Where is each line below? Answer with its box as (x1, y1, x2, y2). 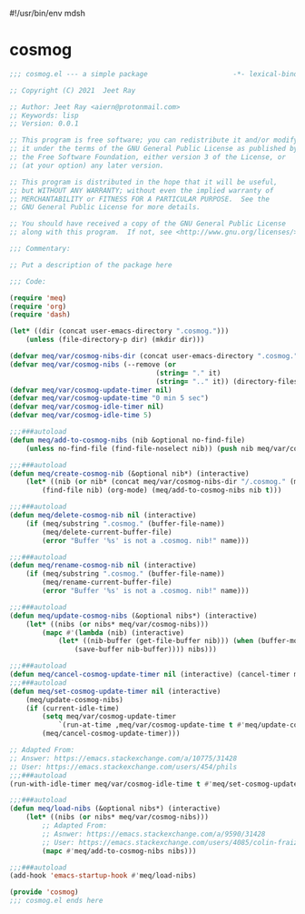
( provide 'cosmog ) (9, 888, 79, 897)
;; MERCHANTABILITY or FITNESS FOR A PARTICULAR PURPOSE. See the (9, 195, 271, 204)
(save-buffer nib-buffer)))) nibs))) (74, 645, 218, 654)
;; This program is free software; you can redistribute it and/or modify (9, 136, 299, 145)
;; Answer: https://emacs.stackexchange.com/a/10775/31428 (9, 754, 238, 763)
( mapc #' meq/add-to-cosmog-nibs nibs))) (42, 846, 197, 856)
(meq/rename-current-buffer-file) (42, 578, 172, 588)
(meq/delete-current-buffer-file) (42, 527, 172, 537)
